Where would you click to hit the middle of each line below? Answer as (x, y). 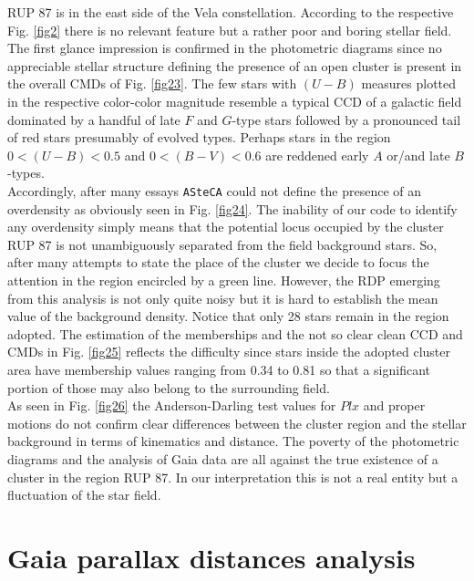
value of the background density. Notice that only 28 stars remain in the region (228, 316)
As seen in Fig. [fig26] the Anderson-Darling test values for (172, 405)
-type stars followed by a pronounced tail (346, 119)
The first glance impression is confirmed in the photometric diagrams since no (225, 48)
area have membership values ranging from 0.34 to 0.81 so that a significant (219, 369)
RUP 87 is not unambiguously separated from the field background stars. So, (222, 244)
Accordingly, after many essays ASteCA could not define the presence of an (215, 190)
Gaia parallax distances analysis (211, 557)
